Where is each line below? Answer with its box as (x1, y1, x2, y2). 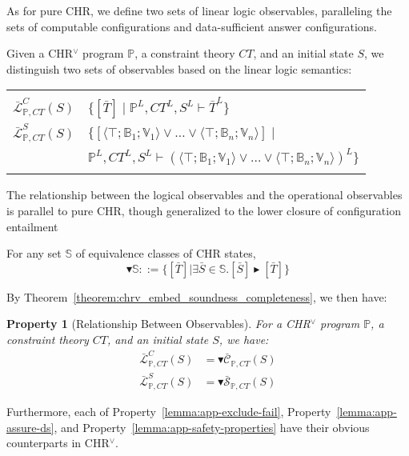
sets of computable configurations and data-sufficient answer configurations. (6, 18, 377, 34)
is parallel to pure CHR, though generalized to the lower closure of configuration (6, 202, 401, 218)
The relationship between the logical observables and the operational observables (6, 186, 403, 203)
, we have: (219, 330, 269, 347)
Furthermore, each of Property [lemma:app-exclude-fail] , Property (6, 402, 331, 419)
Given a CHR (6, 45, 74, 62)
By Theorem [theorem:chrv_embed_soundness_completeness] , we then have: (6, 288, 387, 305)
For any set (6, 245, 62, 262)
